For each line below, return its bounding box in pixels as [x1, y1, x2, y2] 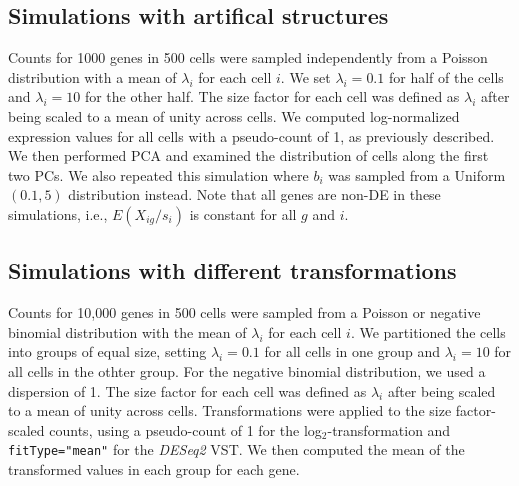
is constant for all [189, 203, 297, 224]
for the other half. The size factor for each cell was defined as [84, 86, 460, 107]
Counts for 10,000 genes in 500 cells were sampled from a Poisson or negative [8, 302, 481, 323]
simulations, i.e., [8, 203, 108, 224]
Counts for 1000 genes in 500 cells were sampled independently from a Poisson [8, 47, 488, 68]
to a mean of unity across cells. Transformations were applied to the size [8, 400, 452, 421]
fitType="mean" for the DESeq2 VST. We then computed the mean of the [8, 439, 465, 460]
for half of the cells [388, 66, 504, 87]
